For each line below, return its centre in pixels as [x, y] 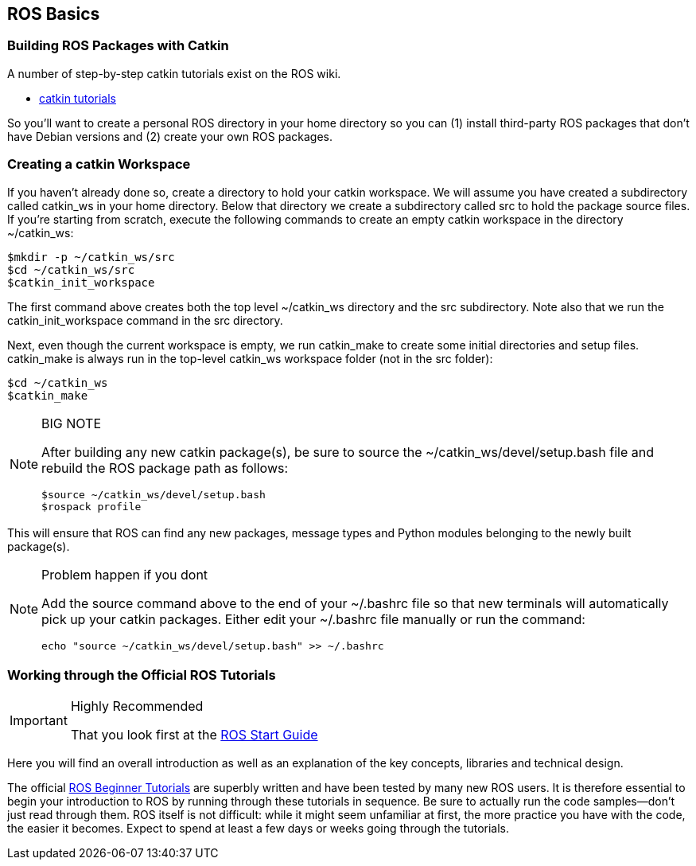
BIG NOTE [72, 423]
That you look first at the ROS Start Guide [194, 735]
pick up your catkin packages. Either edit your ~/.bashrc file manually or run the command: [313, 619]
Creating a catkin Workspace [99, 164]
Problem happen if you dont [125, 574]
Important [39, 721]
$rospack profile [91, 506]
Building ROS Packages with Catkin [118, 46]
